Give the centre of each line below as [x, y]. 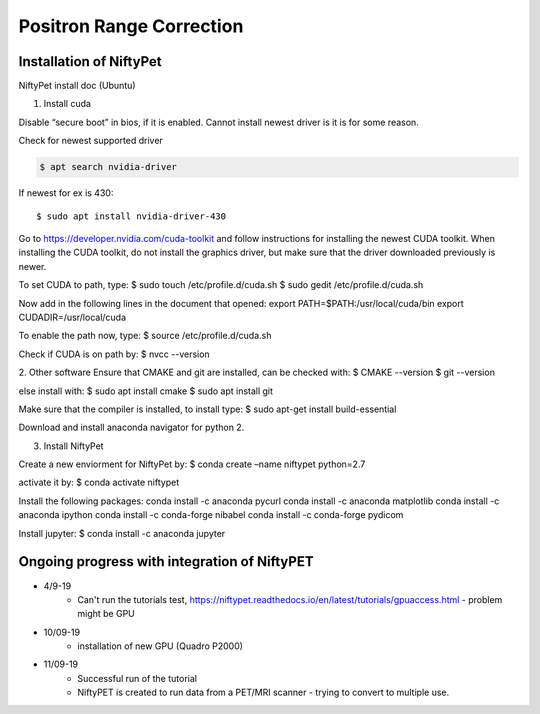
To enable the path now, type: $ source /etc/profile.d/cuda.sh [145, 336]
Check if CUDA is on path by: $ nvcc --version [114, 354]
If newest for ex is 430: [66, 193]
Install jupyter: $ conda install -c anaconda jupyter [122, 533]
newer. [32, 266]
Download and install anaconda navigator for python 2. [131, 427]
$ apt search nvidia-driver [108, 167]
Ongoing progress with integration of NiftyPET [166, 561]
